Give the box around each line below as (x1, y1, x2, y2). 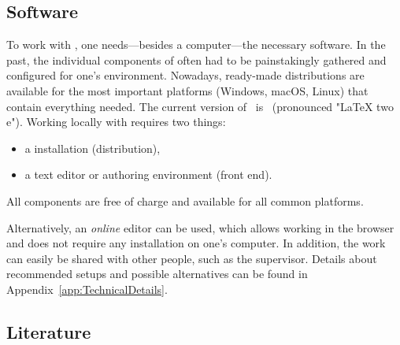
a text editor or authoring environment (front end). (24, 166, 272, 183)
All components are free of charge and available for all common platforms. (6, 192, 364, 209)
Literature (6, 319, 91, 343)
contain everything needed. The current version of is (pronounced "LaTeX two (6, 98, 394, 114)
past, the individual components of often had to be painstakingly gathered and (6, 51, 387, 68)
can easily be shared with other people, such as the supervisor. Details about (6, 250, 377, 266)
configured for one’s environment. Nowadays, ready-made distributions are (6, 67, 365, 83)
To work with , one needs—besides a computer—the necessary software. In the (6, 36, 386, 53)
